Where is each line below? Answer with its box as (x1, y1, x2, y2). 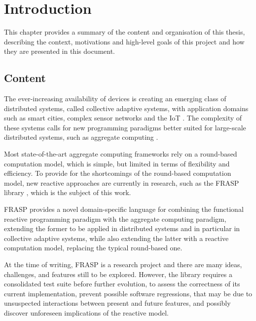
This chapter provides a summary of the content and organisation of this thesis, (4, 27, 245, 37)
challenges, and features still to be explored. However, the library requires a (4, 269, 232, 279)
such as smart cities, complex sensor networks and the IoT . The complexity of (4, 113, 242, 123)
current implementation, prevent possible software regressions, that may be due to (4, 288, 253, 298)
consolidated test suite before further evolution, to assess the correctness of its (4, 279, 240, 289)
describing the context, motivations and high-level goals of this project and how (4, 36, 245, 46)
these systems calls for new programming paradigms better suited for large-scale (4, 122, 246, 132)
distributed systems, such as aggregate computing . (4, 132, 158, 142)
